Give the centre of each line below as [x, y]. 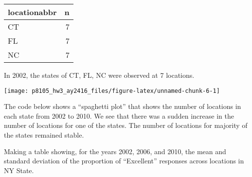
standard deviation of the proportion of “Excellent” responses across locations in [124, 161]
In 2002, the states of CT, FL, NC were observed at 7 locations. [99, 75]
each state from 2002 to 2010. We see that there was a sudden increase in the [119, 115]
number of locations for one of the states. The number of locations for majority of [126, 125]
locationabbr [32, 12]
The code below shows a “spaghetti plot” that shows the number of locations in [123, 106]
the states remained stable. [44, 135]
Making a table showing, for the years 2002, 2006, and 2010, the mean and [115, 151]
